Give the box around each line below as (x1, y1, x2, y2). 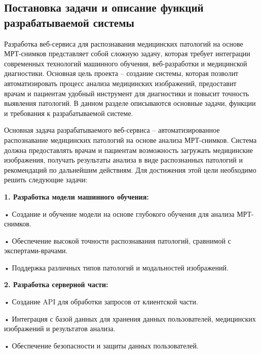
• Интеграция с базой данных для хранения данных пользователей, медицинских (4, 313, 256, 324)
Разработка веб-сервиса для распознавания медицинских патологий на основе (4, 38, 243, 49)
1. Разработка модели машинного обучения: (4, 191, 149, 202)
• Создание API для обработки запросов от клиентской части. (4, 296, 198, 307)
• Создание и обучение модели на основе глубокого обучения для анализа (4, 208, 235, 219)
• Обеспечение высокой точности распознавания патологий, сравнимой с (4, 235, 231, 246)
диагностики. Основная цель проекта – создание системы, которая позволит (4, 68, 239, 78)
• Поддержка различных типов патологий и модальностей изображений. (4, 262, 229, 272)
